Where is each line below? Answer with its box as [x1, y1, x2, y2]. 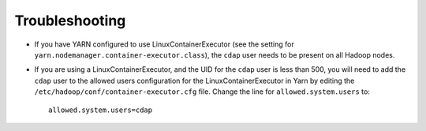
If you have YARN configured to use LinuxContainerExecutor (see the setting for [34, 39, 295, 49]
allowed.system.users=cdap [48, 105, 153, 114]
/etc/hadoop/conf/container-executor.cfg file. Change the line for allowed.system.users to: [34, 87, 370, 96]
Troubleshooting [14, 12, 126, 29]
